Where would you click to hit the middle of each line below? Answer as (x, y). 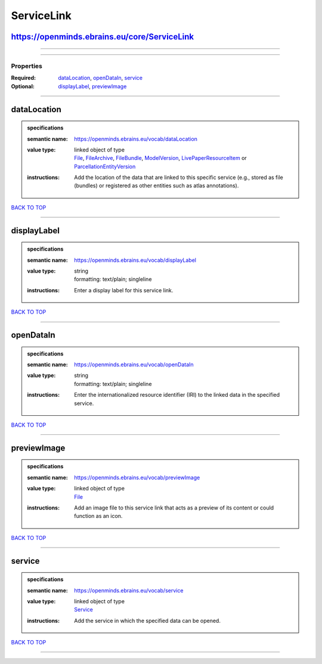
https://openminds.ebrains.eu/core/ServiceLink (103, 37)
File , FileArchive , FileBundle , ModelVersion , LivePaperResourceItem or (160, 158)
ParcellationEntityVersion (105, 166)
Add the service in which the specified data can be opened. (147, 620)
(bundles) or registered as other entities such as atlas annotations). (157, 186)
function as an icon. (98, 516)
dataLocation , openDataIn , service (100, 78)
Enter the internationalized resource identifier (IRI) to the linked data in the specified (177, 395)
